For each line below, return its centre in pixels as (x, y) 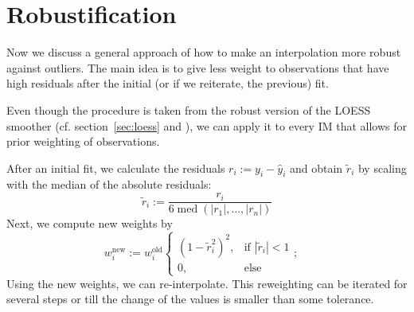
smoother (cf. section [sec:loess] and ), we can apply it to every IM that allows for (207, 125)
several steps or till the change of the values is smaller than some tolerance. (190, 299)
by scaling (382, 168)
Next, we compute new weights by (90, 223)
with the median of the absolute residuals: (109, 184)
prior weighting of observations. (83, 141)
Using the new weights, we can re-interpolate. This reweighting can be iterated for (207, 283)
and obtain (316, 168)
